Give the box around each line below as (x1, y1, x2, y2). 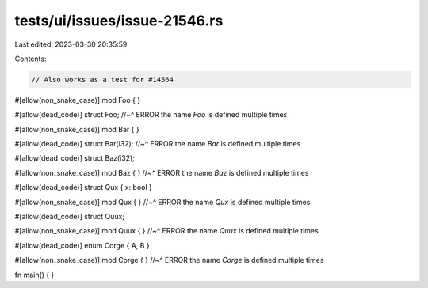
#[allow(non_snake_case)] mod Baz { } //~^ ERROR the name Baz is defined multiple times (14, 168, 309, 177)
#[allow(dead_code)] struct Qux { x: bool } (14, 183, 152, 192)
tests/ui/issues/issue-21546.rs (14, 12, 224, 29)
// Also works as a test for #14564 (31, 75, 174, 84)
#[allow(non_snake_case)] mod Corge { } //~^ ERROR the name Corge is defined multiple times (14, 256, 324, 265)
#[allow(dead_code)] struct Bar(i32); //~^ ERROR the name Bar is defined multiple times (14, 139, 301, 149)
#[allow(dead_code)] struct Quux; (14, 212, 125, 222)
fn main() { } (14, 270, 55, 279)
